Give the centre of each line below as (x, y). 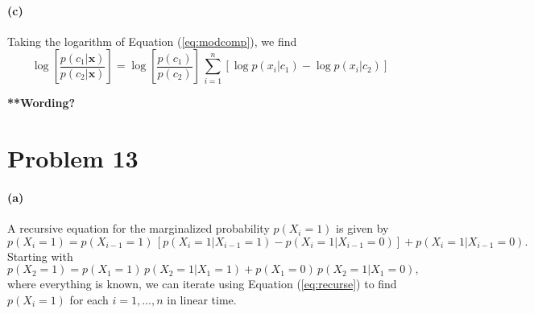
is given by (362, 228)
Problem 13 (73, 158)
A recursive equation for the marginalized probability (139, 228)
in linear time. (202, 299)
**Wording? (41, 103)
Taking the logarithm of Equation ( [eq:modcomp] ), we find (152, 41)
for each (89, 299)
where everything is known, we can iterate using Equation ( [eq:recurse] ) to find (202, 284)
